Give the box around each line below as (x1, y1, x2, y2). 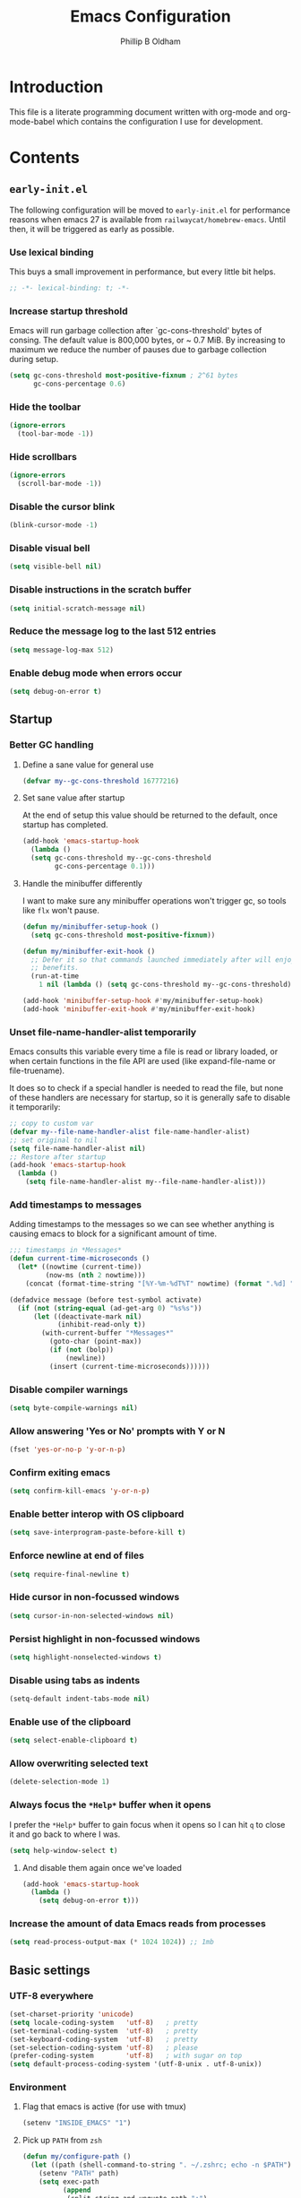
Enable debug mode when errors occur (9, 666, 183, 679)
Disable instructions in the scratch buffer (9, 584, 192, 596)
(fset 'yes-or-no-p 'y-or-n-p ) (9, 1445, 126, 1454)
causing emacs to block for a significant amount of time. (9, 1228, 218, 1239)
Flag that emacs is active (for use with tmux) (21, 2101, 186, 2112)
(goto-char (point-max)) (48, 1337, 142, 1346)
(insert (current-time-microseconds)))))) (48, 1362, 211, 1371)
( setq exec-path (39, 2176, 99, 2186)
